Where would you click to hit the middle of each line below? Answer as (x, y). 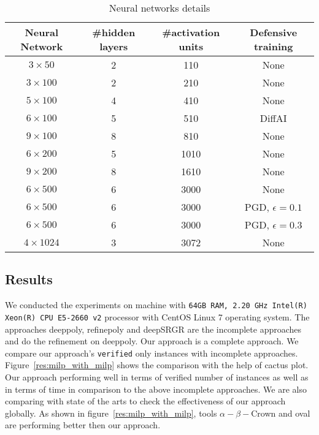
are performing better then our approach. (83, 425)
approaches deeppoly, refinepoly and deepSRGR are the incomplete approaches (153, 329)
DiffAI (273, 118)
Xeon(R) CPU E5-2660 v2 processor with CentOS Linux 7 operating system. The (157, 316)
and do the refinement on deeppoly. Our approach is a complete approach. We (152, 341)
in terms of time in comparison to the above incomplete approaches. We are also (156, 389)
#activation (191, 32)
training (273, 46)
